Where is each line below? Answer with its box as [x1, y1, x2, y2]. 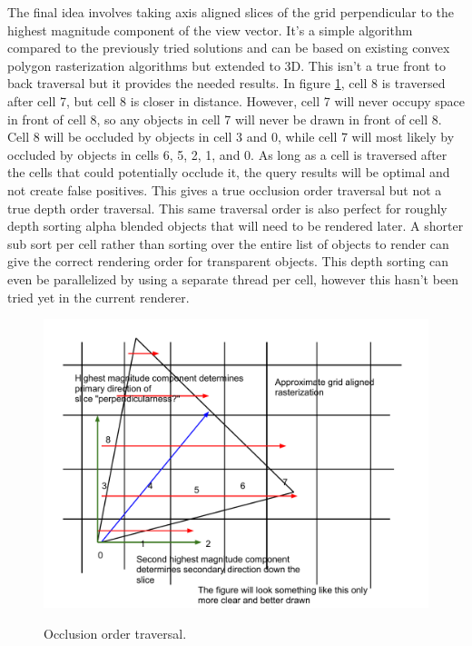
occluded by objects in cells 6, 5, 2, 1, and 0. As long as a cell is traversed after [7, 144, 447, 164]
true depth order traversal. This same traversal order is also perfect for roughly [7, 198, 447, 217]
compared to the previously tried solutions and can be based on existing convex [7, 38, 450, 57]
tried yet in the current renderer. [7, 287, 190, 306]
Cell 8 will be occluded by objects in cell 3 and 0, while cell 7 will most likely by [7, 127, 455, 146]
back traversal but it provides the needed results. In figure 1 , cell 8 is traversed [7, 74, 446, 93]
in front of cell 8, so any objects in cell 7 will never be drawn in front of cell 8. [7, 109, 442, 128]
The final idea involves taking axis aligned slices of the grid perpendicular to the [7, 3, 454, 21]
